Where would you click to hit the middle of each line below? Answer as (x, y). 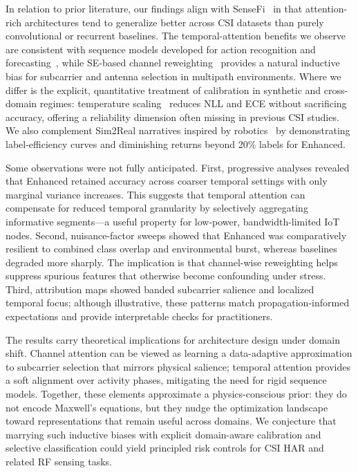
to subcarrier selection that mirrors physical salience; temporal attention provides (178, 366)
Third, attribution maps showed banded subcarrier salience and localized (160, 289)
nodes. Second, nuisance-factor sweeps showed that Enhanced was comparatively (176, 235)
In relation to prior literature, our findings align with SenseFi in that (154, 8)
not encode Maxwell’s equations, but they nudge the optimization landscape (167, 407)
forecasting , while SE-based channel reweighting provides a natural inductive (173, 63)
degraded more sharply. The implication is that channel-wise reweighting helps (172, 262)
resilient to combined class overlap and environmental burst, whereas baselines (171, 249)
